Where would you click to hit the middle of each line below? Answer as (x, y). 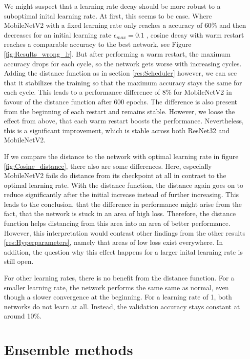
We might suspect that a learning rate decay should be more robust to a (112, 6)
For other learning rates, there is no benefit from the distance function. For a (119, 278)
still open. (19, 261)
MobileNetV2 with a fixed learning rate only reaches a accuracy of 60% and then (125, 25)
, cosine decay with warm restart (195, 34)
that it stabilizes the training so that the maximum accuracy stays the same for (123, 82)
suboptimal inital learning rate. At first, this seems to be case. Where (108, 15)
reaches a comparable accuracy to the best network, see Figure (98, 44)
